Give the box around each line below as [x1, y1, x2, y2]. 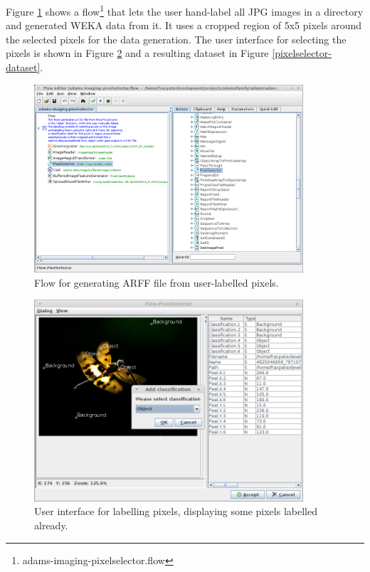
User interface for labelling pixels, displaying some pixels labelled [34, 504, 317, 519]
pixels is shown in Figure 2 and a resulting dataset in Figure [6, 46, 269, 60]
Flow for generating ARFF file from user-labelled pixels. [34, 275, 279, 290]
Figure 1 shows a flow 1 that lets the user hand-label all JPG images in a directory [6, 2, 364, 18]
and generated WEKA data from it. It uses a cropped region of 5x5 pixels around [6, 18, 361, 33]
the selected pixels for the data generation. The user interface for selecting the [6, 31, 347, 46]
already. [34, 518, 68, 532]
